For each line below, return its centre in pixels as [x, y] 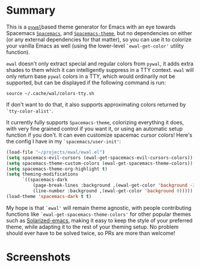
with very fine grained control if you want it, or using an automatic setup [94, 128]
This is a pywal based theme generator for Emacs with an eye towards [91, 27]
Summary [31, 10]
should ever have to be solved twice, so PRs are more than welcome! [91, 233]
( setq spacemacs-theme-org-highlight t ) [57, 169]
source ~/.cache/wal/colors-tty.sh [50, 93]
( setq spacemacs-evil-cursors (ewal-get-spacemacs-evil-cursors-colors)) [100, 158]
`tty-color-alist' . [30, 111]
